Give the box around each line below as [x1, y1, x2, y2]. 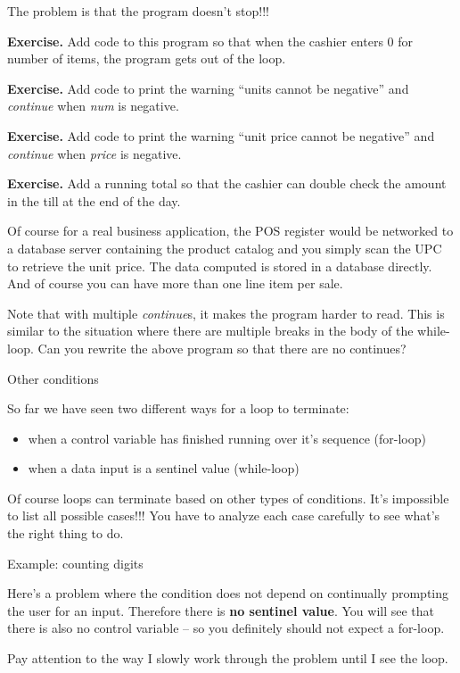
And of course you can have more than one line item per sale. [7, 274, 343, 293]
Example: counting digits [7, 553, 144, 572]
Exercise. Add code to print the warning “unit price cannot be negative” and [7, 126, 435, 145]
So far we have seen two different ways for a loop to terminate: [7, 399, 349, 418]
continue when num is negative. [7, 96, 179, 115]
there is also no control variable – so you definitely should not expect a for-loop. [7, 619, 445, 637]
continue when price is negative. [7, 144, 182, 162]
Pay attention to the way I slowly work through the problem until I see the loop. [7, 649, 448, 668]
